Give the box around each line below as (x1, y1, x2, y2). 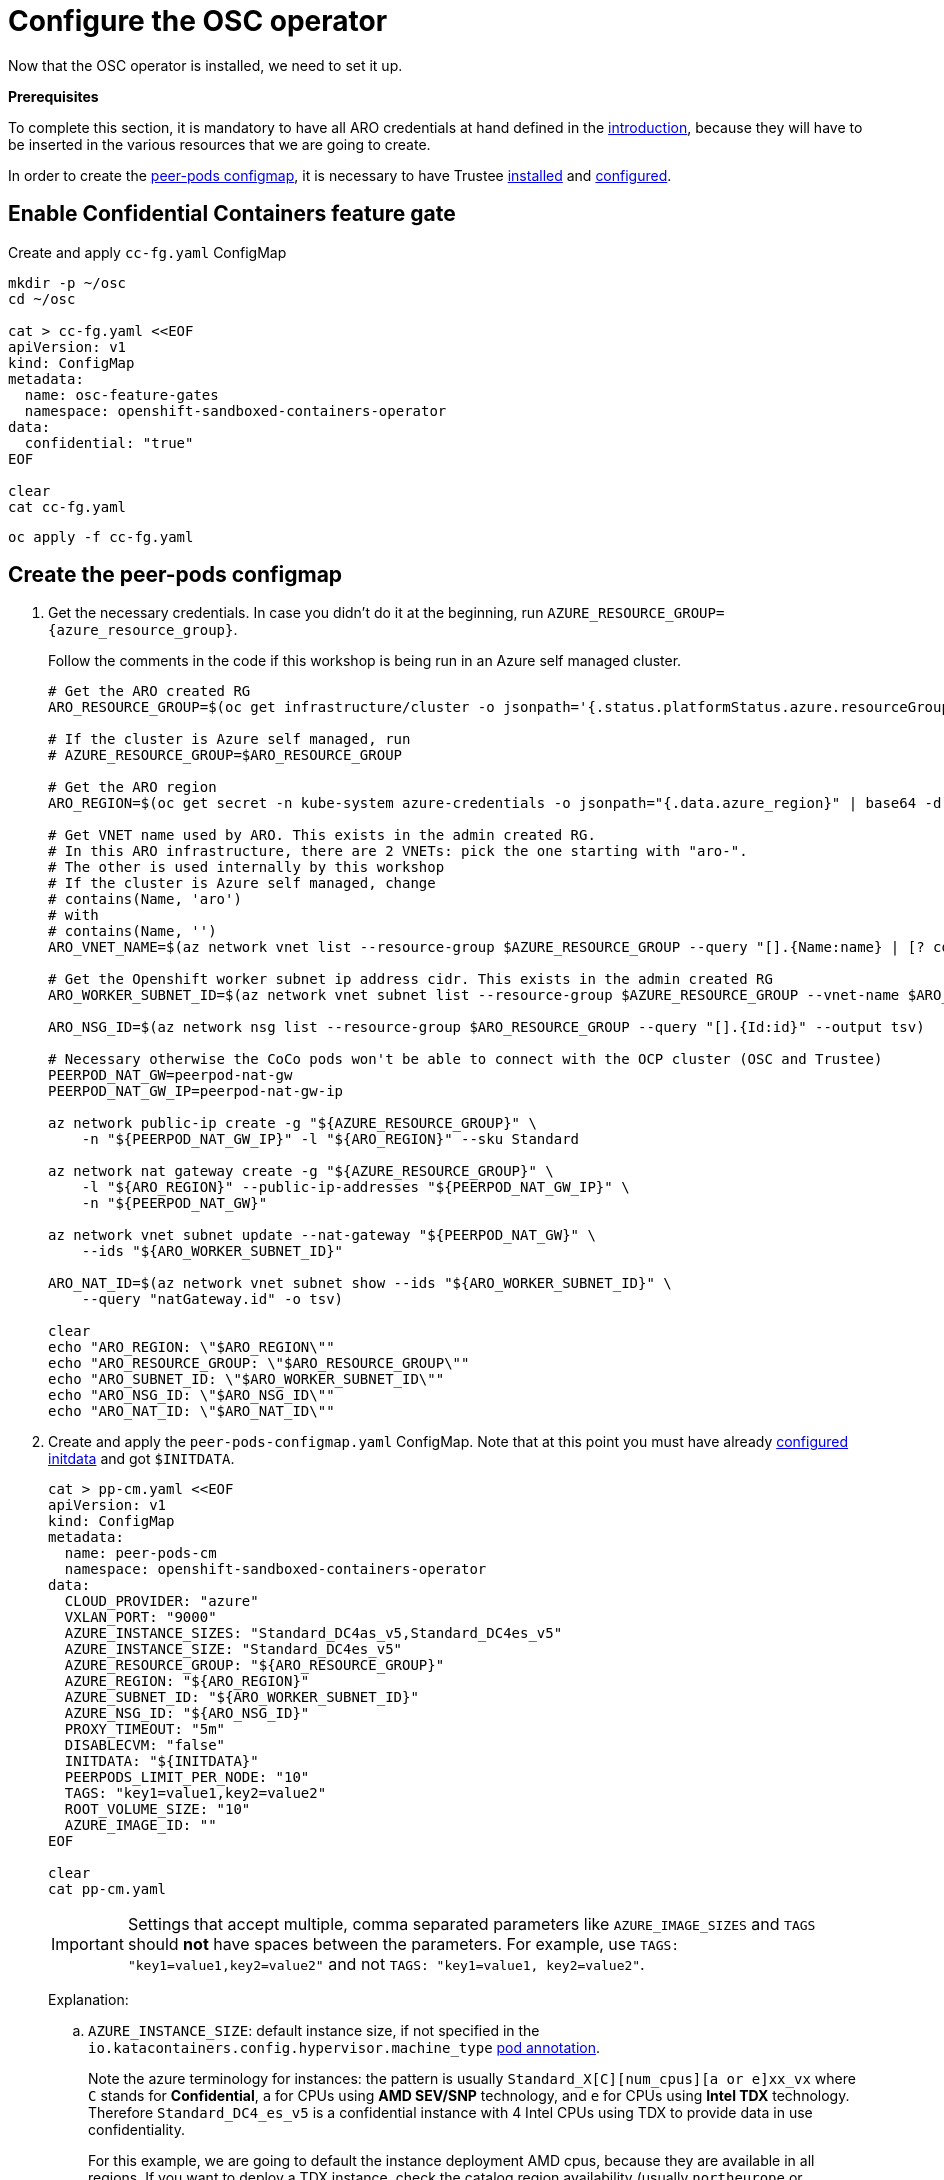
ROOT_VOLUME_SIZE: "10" (64, 1801, 251, 1818)
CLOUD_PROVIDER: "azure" (64, 1593, 259, 1610)
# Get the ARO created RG (48, 683, 251, 700)
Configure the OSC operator (8, 4, 388, 38)
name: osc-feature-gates (24, 386, 219, 403)
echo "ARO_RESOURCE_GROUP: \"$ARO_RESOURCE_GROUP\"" (48, 1355, 470, 1372)
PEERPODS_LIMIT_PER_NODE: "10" (64, 1769, 310, 1786)
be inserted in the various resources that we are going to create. (8, 135, 431, 153)
